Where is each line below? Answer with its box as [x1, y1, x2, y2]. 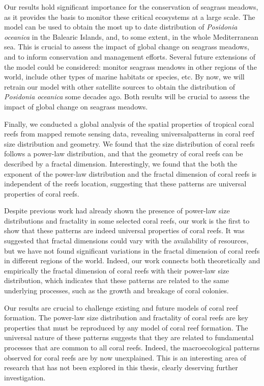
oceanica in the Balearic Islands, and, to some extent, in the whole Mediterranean [4, 31, 258, 42]
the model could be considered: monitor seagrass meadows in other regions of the [4, 61, 257, 72]
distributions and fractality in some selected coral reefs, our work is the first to [4, 215, 250, 226]
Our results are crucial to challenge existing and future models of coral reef [4, 302, 238, 313]
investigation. [4, 372, 46, 382]
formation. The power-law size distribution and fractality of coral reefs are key [4, 312, 249, 323]
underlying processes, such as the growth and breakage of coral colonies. [4, 285, 229, 296]
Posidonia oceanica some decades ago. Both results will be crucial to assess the [4, 91, 250, 102]
